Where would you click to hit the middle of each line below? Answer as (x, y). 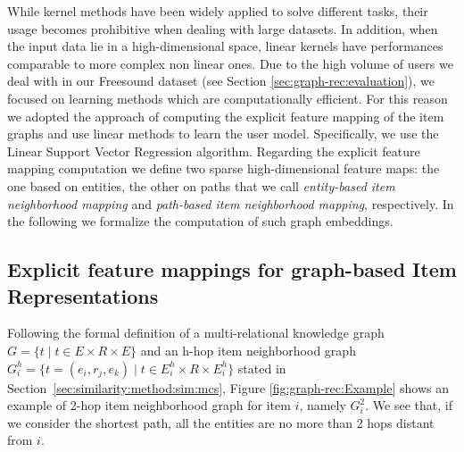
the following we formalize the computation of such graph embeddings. (200, 221)
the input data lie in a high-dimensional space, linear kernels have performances (225, 46)
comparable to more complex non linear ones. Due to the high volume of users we (230, 63)
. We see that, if (409, 405)
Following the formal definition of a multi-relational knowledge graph (196, 333)
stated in (262, 368)
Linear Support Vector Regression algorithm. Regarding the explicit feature (214, 151)
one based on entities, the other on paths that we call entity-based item (201, 185)
